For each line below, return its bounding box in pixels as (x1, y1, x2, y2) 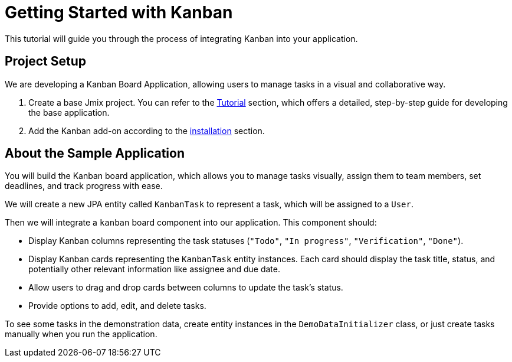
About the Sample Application (5, 146, 185, 161)
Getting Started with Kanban (5, 2, 233, 22)
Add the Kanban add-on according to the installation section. (28, 125, 265, 136)
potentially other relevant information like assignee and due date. (28, 264, 280, 275)
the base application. (28, 107, 110, 118)
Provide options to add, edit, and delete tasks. (28, 301, 206, 311)
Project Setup (5, 54, 87, 69)
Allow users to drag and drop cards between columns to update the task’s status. (28, 282, 343, 293)
